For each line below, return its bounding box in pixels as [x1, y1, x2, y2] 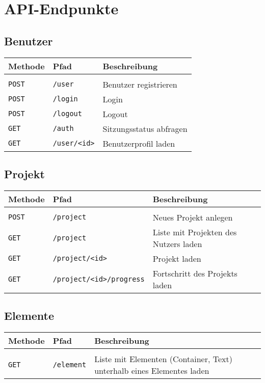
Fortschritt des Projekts [152, 267, 237, 279]
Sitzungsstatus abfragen [102, 122, 188, 134]
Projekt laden [152, 252, 201, 264]
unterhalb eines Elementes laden [94, 364, 209, 376]
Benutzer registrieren [102, 78, 177, 90]
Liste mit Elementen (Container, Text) [94, 352, 232, 365]
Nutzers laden [152, 237, 202, 250]
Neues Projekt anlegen [152, 211, 233, 223]
